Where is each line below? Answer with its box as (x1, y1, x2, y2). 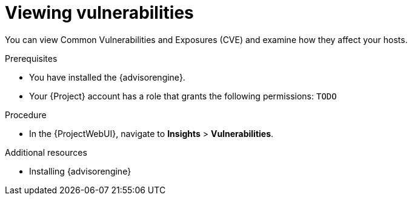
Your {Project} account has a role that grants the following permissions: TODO (29, 90, 337, 101)
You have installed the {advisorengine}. (29, 72, 185, 82)
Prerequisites (5, 53, 58, 64)
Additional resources (5, 147, 87, 158)
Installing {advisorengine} (29, 165, 131, 176)
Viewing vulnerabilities (5, 2, 194, 23)
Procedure (5, 109, 47, 120)
